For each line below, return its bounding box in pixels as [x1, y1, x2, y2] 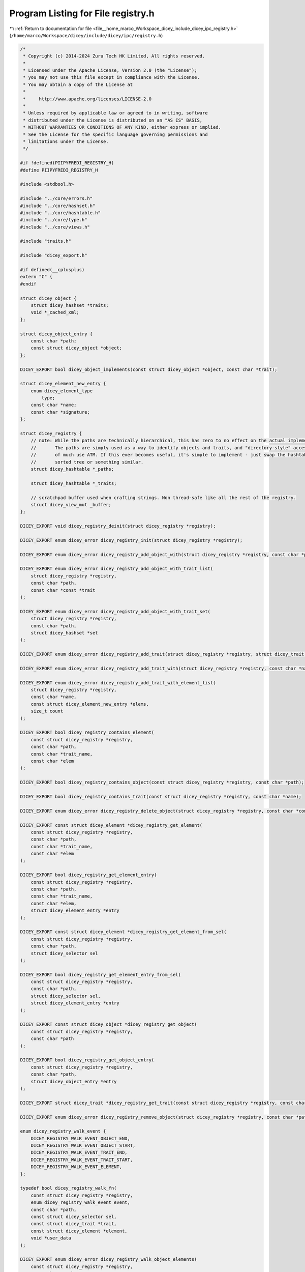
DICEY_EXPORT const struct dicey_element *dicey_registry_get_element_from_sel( [20, 929, 227, 935]
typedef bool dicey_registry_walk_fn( [20, 1186, 117, 1191]
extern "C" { [20, 274, 53, 280]
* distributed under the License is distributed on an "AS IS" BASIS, [23, 117, 203, 123]
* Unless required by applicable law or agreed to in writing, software [23, 110, 208, 116]
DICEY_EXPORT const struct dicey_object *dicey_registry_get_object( [20, 1022, 197, 1027]
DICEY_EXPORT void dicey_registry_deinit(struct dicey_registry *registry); [20, 523, 216, 529]
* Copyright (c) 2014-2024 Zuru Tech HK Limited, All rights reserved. [23, 53, 205, 59]
